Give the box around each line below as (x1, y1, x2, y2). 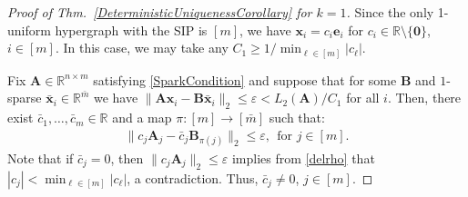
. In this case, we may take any (55, 38, 229, 57)
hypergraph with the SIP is (55, 20, 208, 39)
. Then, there (387, 88, 462, 107)
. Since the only (346, 3, 434, 21)
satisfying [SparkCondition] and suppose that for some (93, 70, 397, 89)
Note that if (7, 148, 74, 167)
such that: (269, 108, 325, 127)
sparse (7, 88, 42, 107)
